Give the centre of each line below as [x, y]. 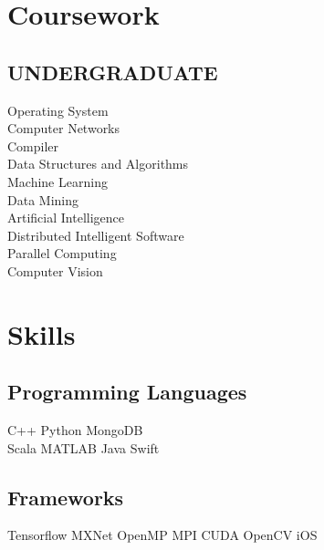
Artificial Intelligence [66, 218]
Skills [42, 333]
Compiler [33, 145]
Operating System [58, 110]
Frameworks [66, 497]
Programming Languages [127, 392]
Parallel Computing [62, 253]
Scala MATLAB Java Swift [84, 447]
